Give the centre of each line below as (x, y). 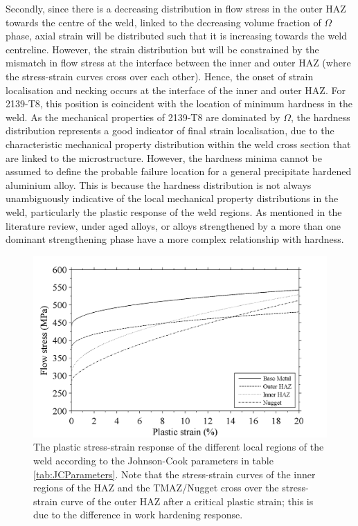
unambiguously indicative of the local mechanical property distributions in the (172, 198)
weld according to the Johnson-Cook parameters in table (153, 460)
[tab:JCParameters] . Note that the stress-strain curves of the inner (174, 474)
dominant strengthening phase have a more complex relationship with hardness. (175, 239)
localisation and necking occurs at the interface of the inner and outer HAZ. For (176, 90)
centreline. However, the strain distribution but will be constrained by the (162, 49)
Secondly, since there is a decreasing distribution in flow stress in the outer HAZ (176, 8)
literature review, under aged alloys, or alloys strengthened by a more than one (173, 225)
